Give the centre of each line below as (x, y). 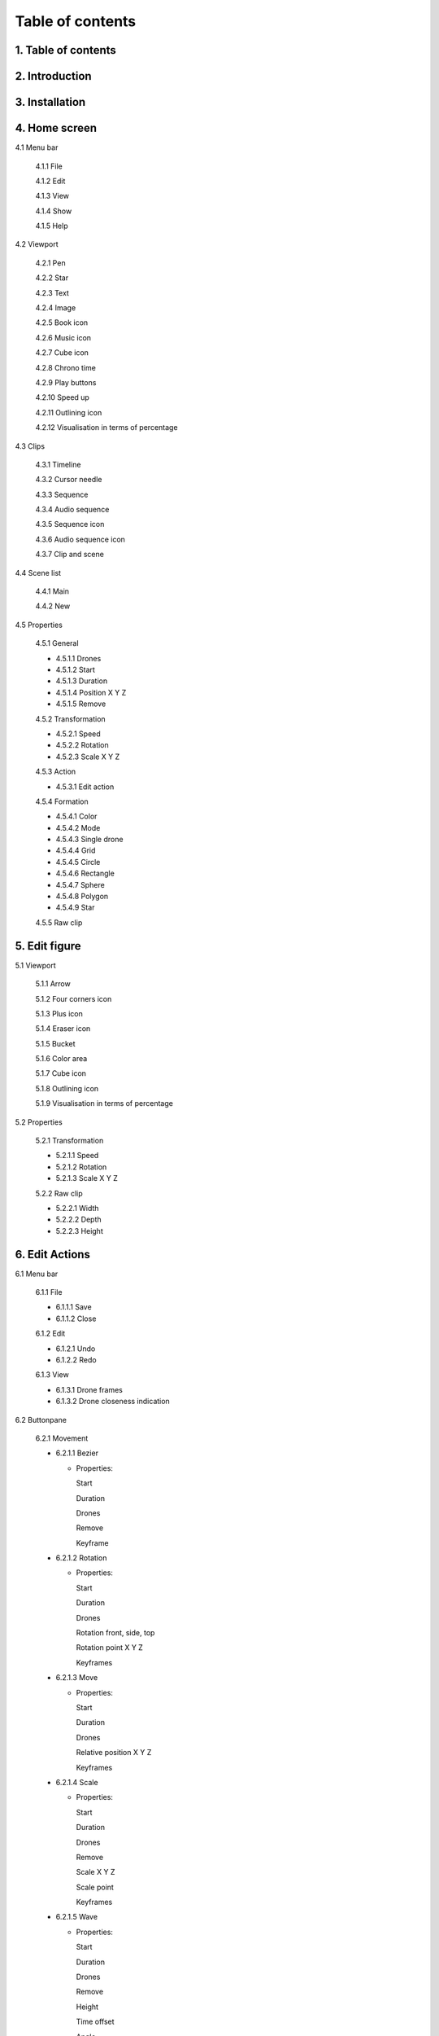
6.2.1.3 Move (77, 1678)
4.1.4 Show (54, 211)
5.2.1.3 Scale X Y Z (87, 1178)
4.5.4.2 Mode (78, 827)
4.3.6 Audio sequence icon (80, 539)
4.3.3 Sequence (62, 494)
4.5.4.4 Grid (76, 850)
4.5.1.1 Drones (78, 658)
